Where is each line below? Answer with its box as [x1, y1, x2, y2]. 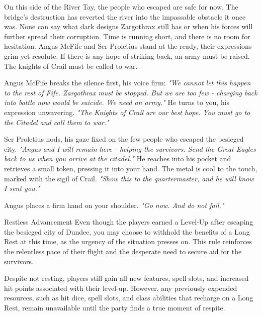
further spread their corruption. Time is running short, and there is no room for [4, 31, 250, 41]
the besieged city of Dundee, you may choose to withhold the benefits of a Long [4, 226, 250, 237]
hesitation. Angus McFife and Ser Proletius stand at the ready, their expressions [4, 41, 252, 51]
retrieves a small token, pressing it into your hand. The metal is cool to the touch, [4, 163, 257, 173]
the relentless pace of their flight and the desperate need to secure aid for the [4, 246, 242, 257]
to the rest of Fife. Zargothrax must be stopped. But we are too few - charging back [4, 87, 257, 97]
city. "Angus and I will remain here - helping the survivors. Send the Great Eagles [4, 143, 256, 154]
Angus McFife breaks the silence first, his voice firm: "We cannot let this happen [4, 77, 251, 88]
